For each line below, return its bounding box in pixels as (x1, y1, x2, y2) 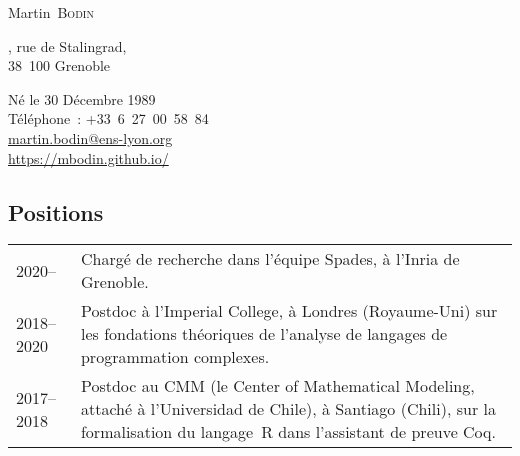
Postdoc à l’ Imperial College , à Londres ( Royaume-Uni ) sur (80, 299, 498, 323)
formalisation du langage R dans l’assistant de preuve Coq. (80, 420, 496, 444)
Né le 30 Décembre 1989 (8, 88, 156, 109)
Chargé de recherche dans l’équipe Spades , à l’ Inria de (80, 247, 460, 271)
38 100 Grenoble (8, 55, 111, 76)
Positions (8, 196, 104, 227)
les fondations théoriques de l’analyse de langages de (80, 322, 448, 346)
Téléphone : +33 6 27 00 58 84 (8, 108, 209, 129)
